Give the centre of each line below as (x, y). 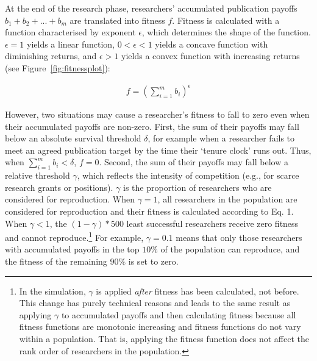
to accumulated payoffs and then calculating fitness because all (179, 314)
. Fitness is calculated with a (226, 20)
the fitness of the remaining (56, 261)
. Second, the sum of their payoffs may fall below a (194, 162)
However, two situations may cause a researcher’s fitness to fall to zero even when (157, 114)
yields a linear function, (71, 44)
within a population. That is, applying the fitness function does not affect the (164, 339)
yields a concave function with (212, 44)
